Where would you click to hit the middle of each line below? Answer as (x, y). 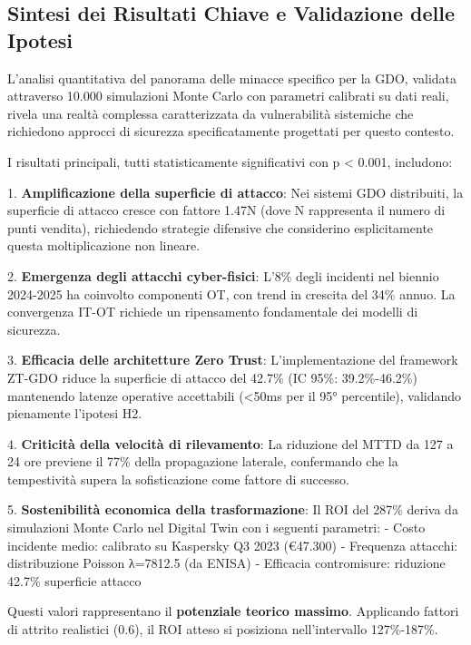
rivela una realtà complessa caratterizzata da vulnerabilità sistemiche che (211, 113)
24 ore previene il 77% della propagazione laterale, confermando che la (203, 461)
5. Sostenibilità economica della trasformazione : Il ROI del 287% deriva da (233, 509)
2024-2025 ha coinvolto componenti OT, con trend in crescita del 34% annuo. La (231, 293)
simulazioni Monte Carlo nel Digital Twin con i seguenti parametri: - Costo (216, 528)
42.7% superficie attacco (74, 580)
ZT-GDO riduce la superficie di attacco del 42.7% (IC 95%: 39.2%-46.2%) (212, 377)
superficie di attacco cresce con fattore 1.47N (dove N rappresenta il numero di (226, 210)
